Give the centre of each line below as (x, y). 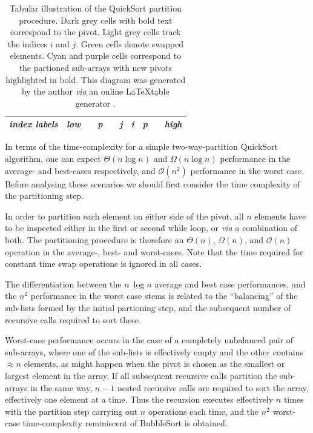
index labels (34, 124)
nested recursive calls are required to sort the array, (213, 387)
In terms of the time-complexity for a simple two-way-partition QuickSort (142, 146)
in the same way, (61, 387)
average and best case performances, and (230, 284)
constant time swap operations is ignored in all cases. (104, 263)
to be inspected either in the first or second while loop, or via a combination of (151, 228)
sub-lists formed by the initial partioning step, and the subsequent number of (148, 307)
